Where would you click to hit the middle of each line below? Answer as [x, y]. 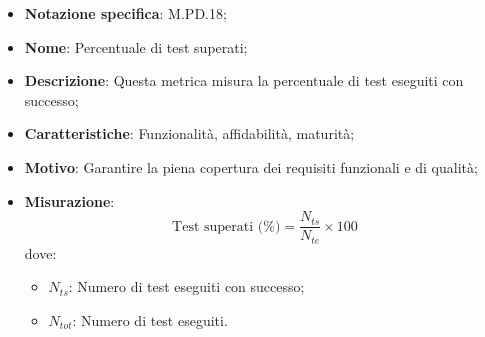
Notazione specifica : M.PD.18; [125, 13]
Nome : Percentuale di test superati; [136, 46]
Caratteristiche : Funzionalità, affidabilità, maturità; [189, 133]
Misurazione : [69, 200]
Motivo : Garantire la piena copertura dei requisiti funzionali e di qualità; [251, 166]
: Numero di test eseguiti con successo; [186, 286]
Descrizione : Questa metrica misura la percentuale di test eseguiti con [244, 80]
